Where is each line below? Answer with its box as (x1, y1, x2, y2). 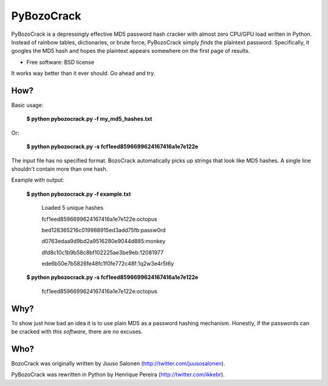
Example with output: (11, 176, 64, 184)
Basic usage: (11, 102, 44, 109)
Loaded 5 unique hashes (41, 204, 104, 212)
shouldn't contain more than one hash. (11, 165, 108, 173)
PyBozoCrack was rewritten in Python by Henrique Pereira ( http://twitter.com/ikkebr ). (11, 371, 225, 378)
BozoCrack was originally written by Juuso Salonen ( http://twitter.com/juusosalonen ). (11, 360, 225, 367)
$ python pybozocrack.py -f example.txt (26, 190, 131, 198)
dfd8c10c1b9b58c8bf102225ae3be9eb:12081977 (41, 249, 164, 256)
